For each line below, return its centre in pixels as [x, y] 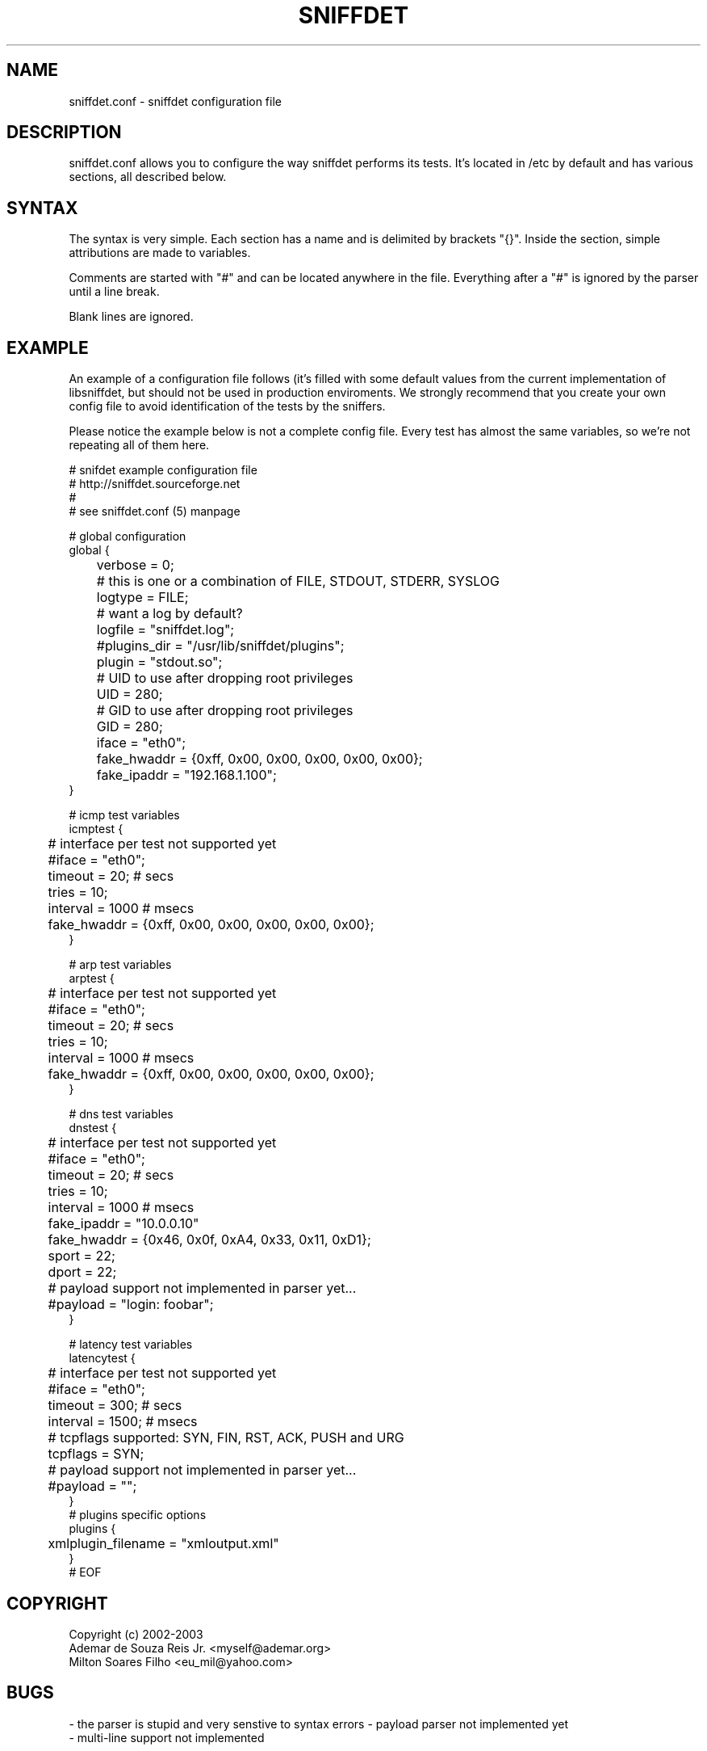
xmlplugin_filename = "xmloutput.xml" [163, 1544]
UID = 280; [130, 695]
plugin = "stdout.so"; [159, 662]
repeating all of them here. [139, 445]
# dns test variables [121, 1114]
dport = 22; [82, 1272]
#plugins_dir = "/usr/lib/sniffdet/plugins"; [220, 646]
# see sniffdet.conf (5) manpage [155, 511]
